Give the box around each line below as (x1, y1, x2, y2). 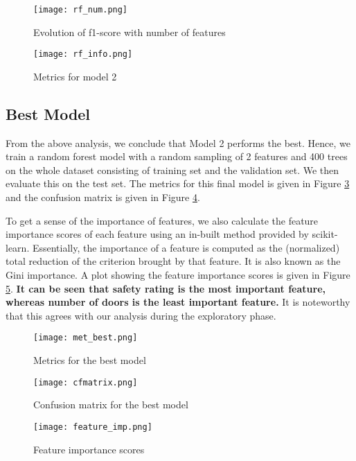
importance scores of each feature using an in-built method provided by (6, 227, 309, 241)
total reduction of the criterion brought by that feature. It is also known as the (6, 254, 341, 268)
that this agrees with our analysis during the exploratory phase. (6, 308, 276, 322)
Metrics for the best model (33, 353, 146, 367)
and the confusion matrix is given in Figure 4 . (6, 190, 200, 205)
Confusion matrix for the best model (33, 397, 188, 412)
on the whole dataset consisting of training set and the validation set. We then (6, 162, 339, 177)
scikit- (312, 227, 338, 241)
